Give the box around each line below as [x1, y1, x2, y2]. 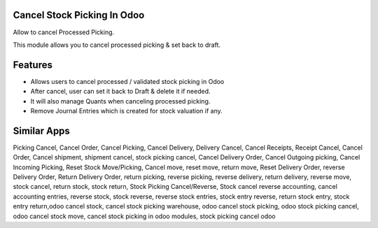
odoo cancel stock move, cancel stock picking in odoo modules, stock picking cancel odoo [13, 212, 276, 220]
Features [13, 59, 52, 71]
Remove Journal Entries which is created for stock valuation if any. [30, 106, 223, 115]
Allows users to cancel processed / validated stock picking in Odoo [30, 77, 225, 85]
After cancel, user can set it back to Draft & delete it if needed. [30, 87, 211, 96]
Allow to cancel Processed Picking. [13, 28, 115, 36]
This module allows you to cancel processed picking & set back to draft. [13, 41, 220, 49]
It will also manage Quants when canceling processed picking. [30, 97, 211, 105]
